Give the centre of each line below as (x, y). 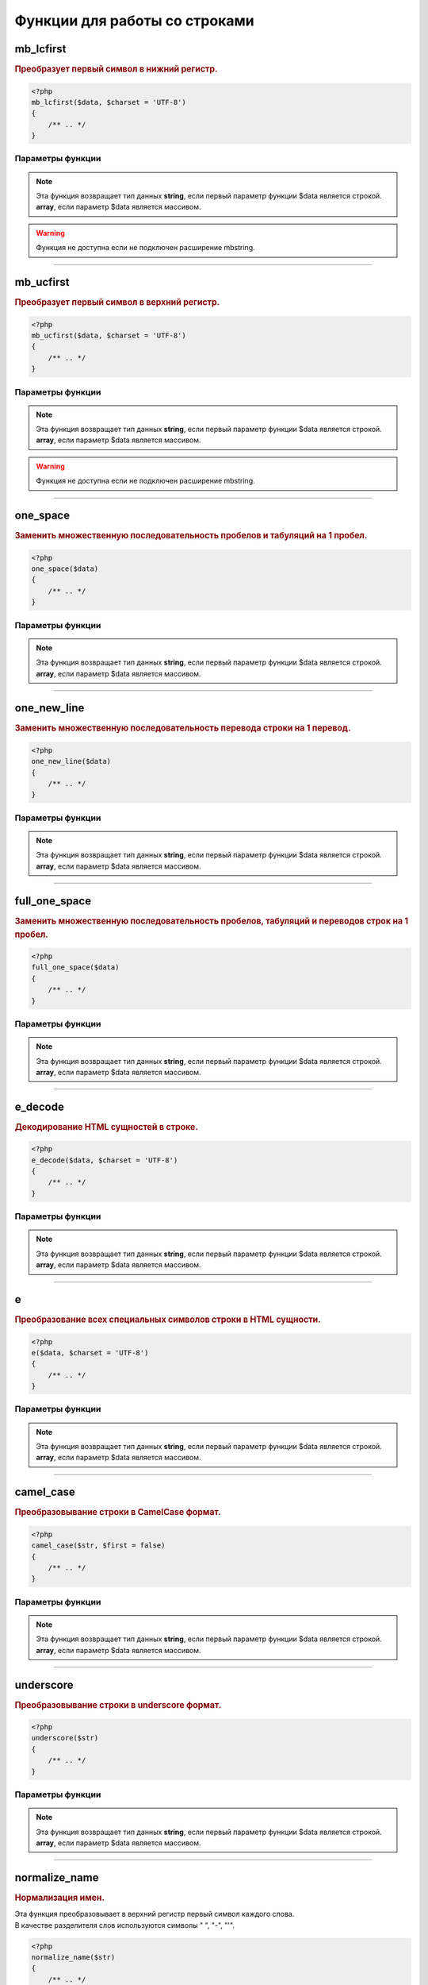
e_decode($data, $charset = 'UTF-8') (105, 1160)
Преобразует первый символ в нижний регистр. (116, 69)
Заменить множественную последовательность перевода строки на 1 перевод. (183, 728)
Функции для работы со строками (134, 21)
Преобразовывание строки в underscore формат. (118, 1705)
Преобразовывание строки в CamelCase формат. (118, 1513)
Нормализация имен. (60, 1898)
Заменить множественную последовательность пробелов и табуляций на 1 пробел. (191, 536)
